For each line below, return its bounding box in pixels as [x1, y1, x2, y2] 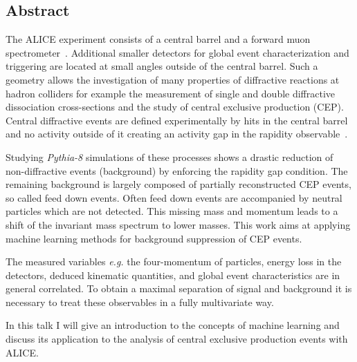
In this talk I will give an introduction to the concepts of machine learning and [6, 318, 340, 332]
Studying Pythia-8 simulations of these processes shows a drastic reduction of [6, 149, 333, 164]
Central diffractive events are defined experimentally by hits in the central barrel [6, 113, 348, 127]
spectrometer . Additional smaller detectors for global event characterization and [6, 45, 349, 59]
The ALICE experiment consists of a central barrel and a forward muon [6, 32, 311, 46]
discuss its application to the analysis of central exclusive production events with [6, 332, 348, 346]
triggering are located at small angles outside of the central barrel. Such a [6, 59, 318, 73]
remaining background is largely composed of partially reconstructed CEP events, [6, 177, 351, 191]
